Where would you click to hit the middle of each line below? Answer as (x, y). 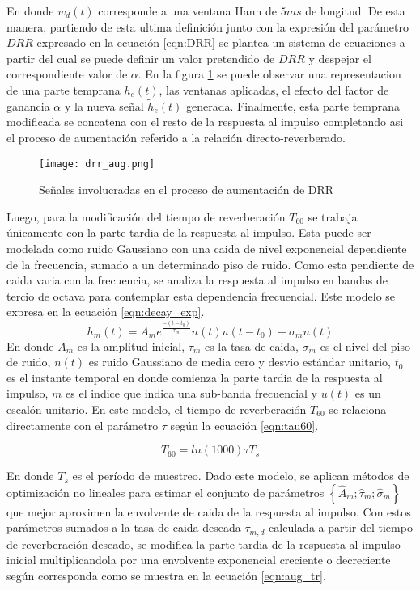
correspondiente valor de (67, 74)
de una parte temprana (64, 89)
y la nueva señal (104, 105)
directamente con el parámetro (83, 425)
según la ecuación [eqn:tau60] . (244, 425)
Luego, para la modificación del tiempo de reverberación (146, 216)
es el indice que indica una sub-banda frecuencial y (191, 393)
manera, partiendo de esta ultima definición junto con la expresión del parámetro (208, 26)
